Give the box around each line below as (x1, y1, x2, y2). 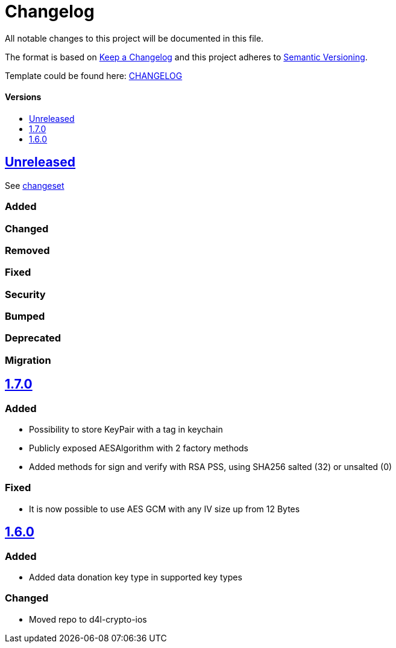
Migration (5, 354, 51, 366)
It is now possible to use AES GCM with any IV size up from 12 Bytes (29, 503, 300, 514)
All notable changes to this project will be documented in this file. (5, 33, 264, 43)
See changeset (5, 180, 64, 191)
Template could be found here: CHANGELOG (5, 70, 183, 81)
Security (5, 288, 46, 300)
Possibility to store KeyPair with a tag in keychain (29, 424, 223, 435)
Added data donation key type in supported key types (29, 572, 242, 582)
